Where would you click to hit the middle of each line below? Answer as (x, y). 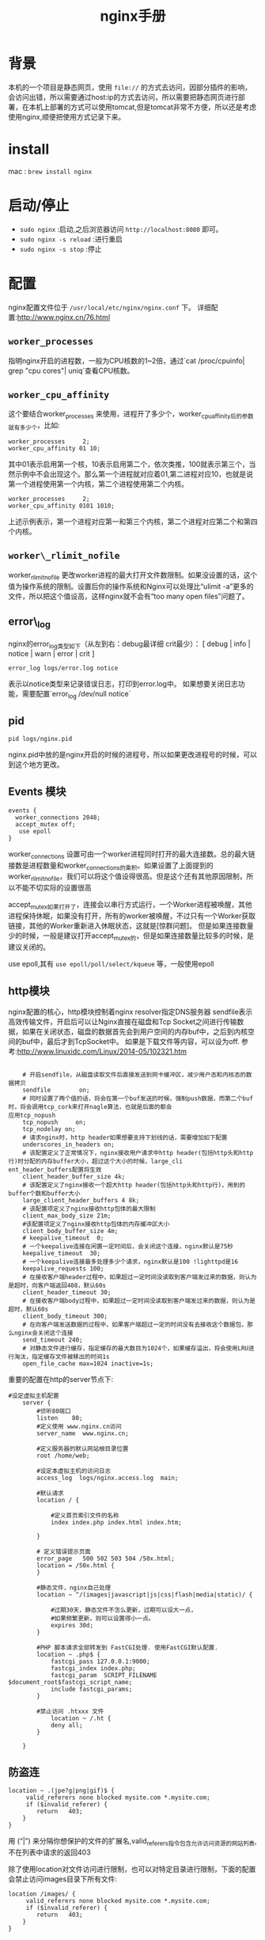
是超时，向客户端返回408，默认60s (57, 1285)
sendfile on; (56, 1090)
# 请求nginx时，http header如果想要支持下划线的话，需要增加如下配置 (125, 1137)
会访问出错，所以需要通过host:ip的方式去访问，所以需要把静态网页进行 (123, 97)
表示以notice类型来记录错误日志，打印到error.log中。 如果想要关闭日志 (123, 684)
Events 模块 (37, 792)
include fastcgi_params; (91, 1689)
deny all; (66, 1725)
